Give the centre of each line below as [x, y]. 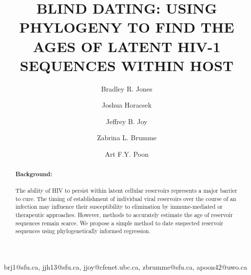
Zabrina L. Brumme [127, 137]
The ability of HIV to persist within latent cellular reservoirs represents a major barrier [126, 190]
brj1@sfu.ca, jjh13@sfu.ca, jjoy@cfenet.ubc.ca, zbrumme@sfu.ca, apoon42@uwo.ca [125, 266]
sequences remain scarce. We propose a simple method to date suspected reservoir [119, 223]
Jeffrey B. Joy [127, 121]
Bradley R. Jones [127, 88]
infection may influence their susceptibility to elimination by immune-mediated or [119, 207]
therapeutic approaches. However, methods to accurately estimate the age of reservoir [124, 214]
